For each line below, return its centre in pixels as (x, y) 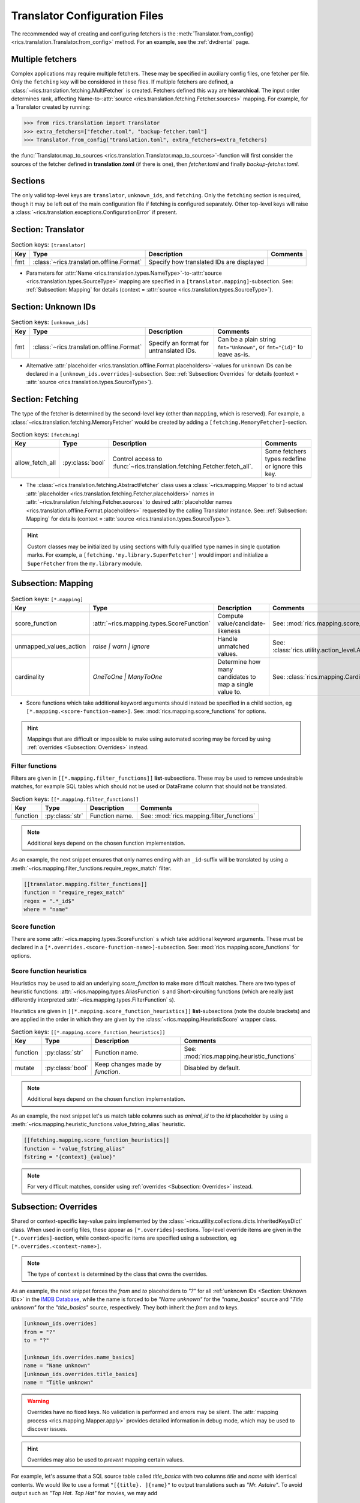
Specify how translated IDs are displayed (206, 262)
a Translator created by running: (51, 107)
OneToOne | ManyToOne (127, 676)
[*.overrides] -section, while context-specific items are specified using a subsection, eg (124, 1238)
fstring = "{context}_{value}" (70, 1157)
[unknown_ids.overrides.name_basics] (79, 1357)
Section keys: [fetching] (46, 435)
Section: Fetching (45, 399)
